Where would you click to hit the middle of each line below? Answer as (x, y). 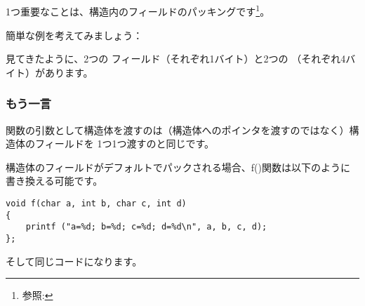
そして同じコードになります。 (74, 261)
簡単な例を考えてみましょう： (74, 35)
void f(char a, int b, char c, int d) (96, 204)
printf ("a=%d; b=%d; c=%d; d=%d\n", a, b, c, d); (146, 227)
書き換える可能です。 (54, 181)
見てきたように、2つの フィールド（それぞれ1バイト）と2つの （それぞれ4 (176, 59)
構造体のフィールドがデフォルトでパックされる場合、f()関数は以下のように (178, 167)
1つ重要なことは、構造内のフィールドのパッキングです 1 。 (138, 11)
